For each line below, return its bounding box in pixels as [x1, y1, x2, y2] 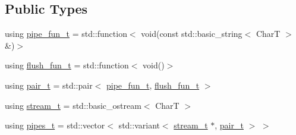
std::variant [118, 119, 160, 131]
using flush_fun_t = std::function [5, 59, 129, 71]
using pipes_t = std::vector [5, 119, 105, 131]
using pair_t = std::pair [5, 79, 93, 91]
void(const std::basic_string [141, 27, 243, 40]
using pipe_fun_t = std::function [5, 27, 127, 40]
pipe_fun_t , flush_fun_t [106, 79, 200, 91]
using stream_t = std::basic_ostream [5, 99, 141, 111]
